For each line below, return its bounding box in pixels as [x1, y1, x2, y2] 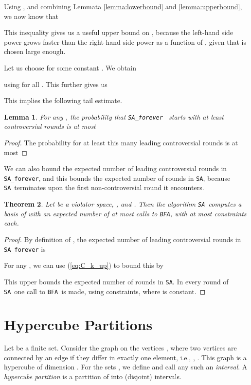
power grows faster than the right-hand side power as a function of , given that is [4, 36, 246, 47]
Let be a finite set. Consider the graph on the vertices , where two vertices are [4, 343, 237, 353]
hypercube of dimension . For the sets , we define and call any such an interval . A [4, 362, 248, 372]
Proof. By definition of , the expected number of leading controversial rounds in [4, 234, 241, 244]
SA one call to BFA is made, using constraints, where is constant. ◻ [4, 286, 206, 296]
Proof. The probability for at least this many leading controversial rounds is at [4, 138, 238, 147]
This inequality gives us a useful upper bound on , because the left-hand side [4, 27, 233, 37]
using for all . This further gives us [4, 79, 108, 89]
